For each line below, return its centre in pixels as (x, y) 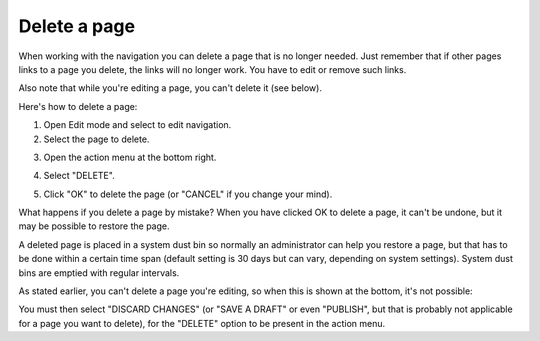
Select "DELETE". (79, 176)
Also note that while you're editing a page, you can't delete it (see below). (170, 88)
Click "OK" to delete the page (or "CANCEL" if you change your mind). (188, 194)
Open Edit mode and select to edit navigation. (137, 125)
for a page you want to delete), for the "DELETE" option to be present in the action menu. (202, 323)
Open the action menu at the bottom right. (130, 157)
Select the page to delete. (96, 139)
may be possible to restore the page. (94, 226)
